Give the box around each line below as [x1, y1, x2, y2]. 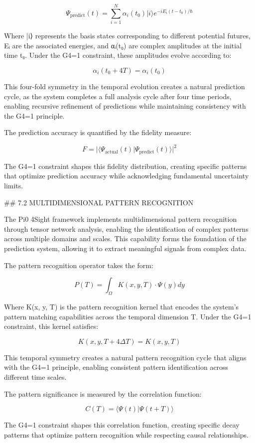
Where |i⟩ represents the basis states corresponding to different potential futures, [4, 30, 251, 41]
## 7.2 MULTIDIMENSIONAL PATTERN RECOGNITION [4, 197, 194, 207]
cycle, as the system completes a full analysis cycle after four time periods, [4, 91, 232, 101]
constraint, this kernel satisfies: [4, 321, 99, 331]
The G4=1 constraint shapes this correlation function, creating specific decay [4, 420, 240, 430]
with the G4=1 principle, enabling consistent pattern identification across [4, 362, 229, 372]
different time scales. [4, 371, 67, 382]
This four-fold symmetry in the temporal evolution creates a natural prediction [4, 81, 245, 91]
